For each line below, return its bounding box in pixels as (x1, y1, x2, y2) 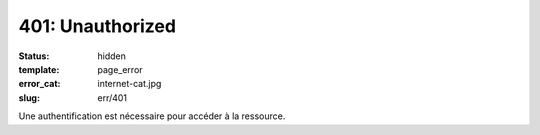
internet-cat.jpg (97, 78, 162, 90)
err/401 (97, 91, 128, 104)
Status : (18, 50, 50, 62)
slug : (18, 91, 40, 104)
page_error (97, 63, 144, 75)
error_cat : (18, 78, 61, 90)
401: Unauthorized (18, 15, 177, 37)
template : (18, 63, 60, 75)
